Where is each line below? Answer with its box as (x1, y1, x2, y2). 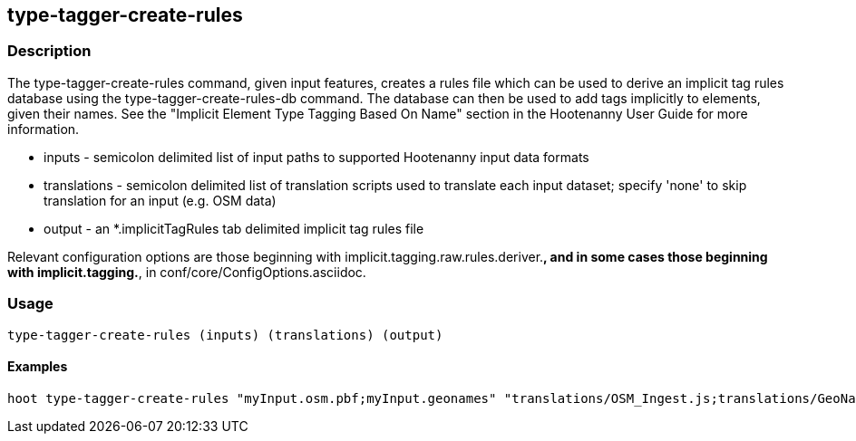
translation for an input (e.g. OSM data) (44, 192, 277, 208)
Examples (7, 359, 68, 375)
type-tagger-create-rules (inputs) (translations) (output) (7, 327, 443, 342)
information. (7, 120, 80, 137)
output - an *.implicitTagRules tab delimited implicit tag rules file (44, 220, 424, 236)
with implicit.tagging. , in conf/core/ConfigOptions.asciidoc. (7, 264, 366, 280)
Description (7, 42, 92, 61)
